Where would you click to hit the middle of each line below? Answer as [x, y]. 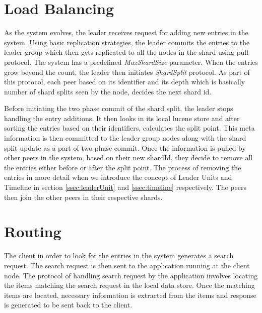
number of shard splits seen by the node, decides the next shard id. [108, 91]
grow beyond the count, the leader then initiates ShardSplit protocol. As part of [127, 72]
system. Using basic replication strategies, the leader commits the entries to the [127, 42]
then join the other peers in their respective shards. [83, 197]
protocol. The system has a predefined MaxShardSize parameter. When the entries [131, 62]
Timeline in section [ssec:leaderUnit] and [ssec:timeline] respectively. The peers [125, 187]
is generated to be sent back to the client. [68, 305]
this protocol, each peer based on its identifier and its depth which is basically [125, 82]
